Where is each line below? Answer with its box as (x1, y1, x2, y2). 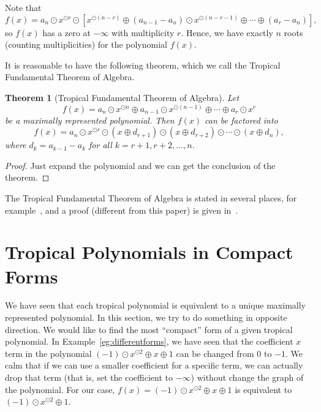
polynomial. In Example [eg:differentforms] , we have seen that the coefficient (5, 335, 293, 348)
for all (89, 138, 112, 151)
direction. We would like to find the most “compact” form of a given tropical (5, 323, 293, 335)
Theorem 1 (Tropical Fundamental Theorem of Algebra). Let (5, 91, 240, 103)
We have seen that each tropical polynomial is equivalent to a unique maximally (5, 299, 306, 312)
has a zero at (42, 26, 91, 39)
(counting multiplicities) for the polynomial (5, 38, 167, 51)
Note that (5, 1, 42, 13)
